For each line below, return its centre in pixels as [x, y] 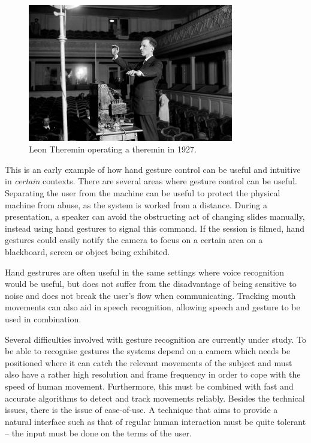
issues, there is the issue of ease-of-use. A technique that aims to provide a [141, 410]
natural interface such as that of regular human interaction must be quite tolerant [155, 421]
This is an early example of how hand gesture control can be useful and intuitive [153, 169]
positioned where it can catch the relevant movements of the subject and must [149, 362]
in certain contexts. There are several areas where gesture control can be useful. [151, 181]
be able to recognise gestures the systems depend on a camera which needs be [148, 351]
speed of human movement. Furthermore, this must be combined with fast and [149, 386]
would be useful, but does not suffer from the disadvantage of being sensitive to [151, 284]
